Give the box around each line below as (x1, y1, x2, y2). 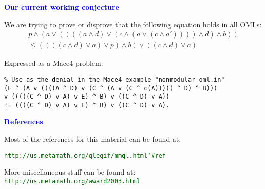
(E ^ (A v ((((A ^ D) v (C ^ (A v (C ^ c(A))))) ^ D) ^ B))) (4, 84, 218, 92)
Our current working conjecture (4, 2, 119, 12)
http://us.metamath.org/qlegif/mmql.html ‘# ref (4, 152, 166, 159)
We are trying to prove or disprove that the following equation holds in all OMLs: (4, 18, 262, 29)
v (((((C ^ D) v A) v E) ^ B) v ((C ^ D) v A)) (4, 93, 170, 101)
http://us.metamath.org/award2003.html (4, 177, 140, 185)
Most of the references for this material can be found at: (4, 134, 181, 144)
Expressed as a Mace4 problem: (4, 58, 103, 68)
